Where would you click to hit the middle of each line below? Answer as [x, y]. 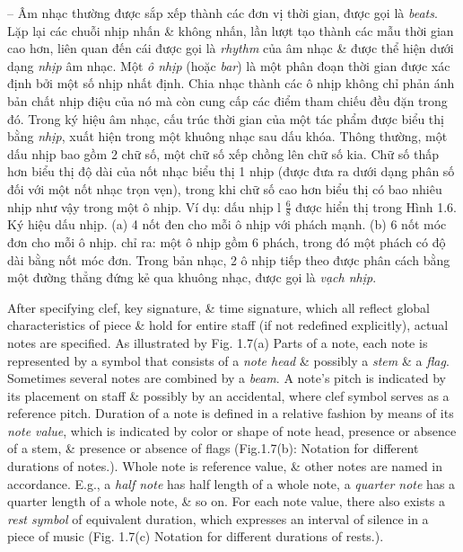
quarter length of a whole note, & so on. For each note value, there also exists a [226, 501]
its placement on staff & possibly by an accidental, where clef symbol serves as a [228, 395]
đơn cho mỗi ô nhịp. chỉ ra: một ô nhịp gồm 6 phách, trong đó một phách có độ [227, 241]
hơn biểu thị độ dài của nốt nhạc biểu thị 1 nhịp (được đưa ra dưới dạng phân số [231, 171]
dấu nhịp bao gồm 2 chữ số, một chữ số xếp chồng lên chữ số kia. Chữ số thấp [223, 153]
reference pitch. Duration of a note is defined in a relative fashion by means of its [231, 413]
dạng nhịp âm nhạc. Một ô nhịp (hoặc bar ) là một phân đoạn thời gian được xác [229, 65]
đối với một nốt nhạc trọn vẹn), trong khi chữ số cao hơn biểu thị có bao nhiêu [225, 188]
